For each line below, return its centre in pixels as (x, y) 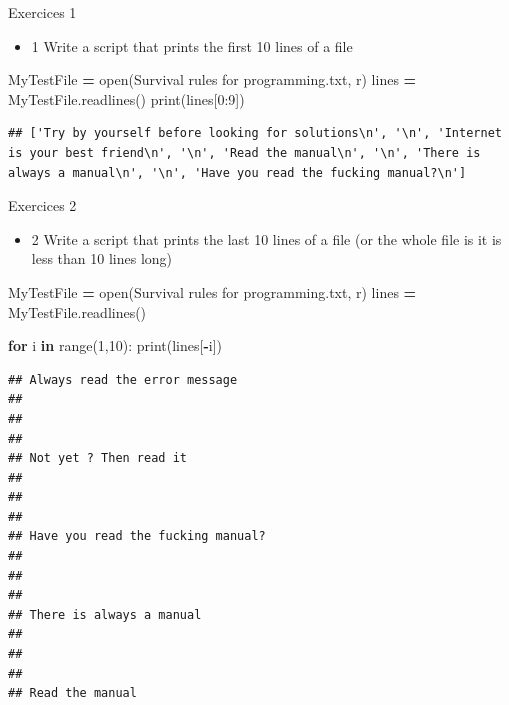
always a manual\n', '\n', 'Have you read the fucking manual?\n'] (237, 172)
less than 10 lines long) (102, 258)
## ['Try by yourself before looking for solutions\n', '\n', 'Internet (255, 133)
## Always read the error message (123, 379)
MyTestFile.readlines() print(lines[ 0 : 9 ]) (126, 98)
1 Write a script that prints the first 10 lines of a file (192, 45)
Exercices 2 (42, 205)
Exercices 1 (42, 12)
